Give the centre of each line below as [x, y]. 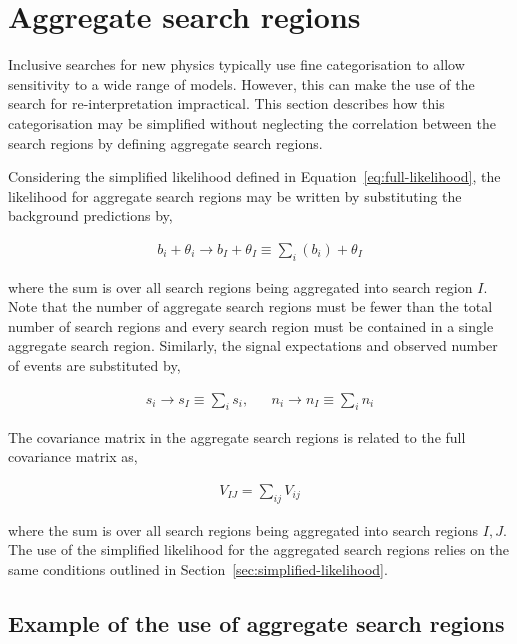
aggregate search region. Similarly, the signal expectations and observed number [253, 345]
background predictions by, [90, 215]
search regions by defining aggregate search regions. [165, 142]
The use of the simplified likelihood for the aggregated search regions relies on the [259, 549]
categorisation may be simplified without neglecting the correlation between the [252, 122]
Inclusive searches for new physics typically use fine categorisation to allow [236, 64]
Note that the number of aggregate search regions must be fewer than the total [250, 306]
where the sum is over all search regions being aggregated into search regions [243, 529]
